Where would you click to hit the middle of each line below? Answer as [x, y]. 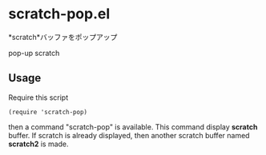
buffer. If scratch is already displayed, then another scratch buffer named [129, 135]
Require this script [38, 97]
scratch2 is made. [39, 144]
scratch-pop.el [59, 14]
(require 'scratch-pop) [48, 112]
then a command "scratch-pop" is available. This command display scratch [133, 127]
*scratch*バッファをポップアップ [63, 37]
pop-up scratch [34, 53]
